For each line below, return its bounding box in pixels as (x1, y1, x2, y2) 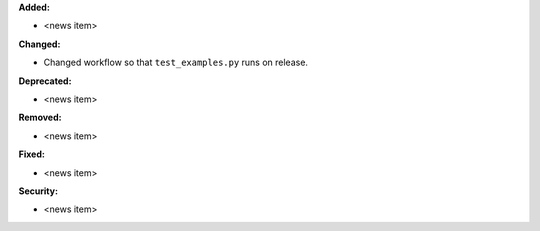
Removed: (18, 111, 62, 124)
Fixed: (18, 148, 45, 160)
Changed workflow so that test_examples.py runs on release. (43, 56, 309, 69)
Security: (18, 185, 59, 197)
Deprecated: (18, 75, 72, 87)
